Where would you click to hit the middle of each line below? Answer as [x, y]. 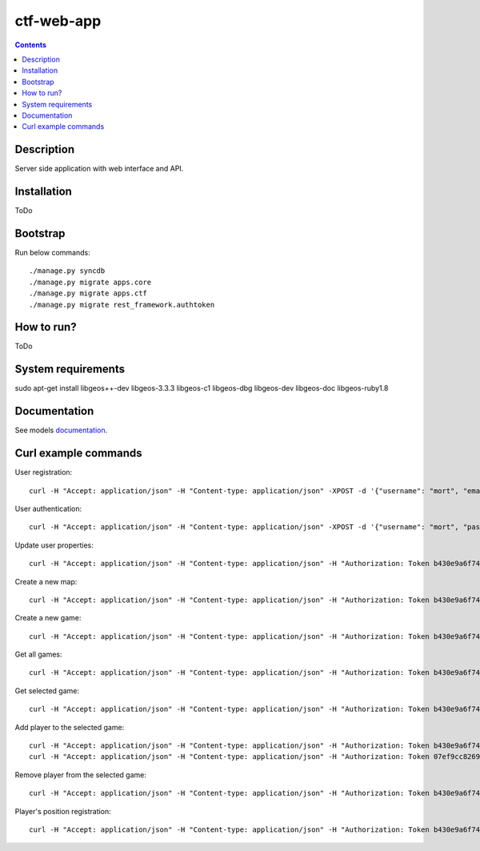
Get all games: [39, 654]
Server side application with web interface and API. [99, 169]
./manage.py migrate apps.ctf [88, 293]
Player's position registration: [63, 811]
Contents [31, 45]
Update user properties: [54, 545]
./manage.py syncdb [67, 271]
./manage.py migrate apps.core [90, 282]
